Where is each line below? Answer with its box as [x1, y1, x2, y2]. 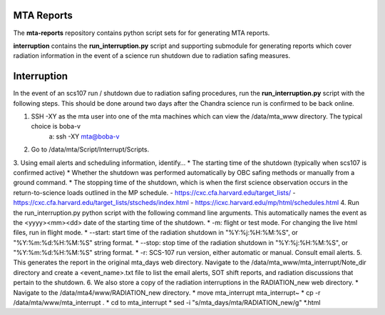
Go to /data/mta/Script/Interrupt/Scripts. [31, 145, 150, 154]
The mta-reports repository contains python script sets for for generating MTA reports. [13, 29, 270, 37]
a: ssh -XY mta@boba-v [48, 132, 120, 141]
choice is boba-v [31, 122, 81, 131]
